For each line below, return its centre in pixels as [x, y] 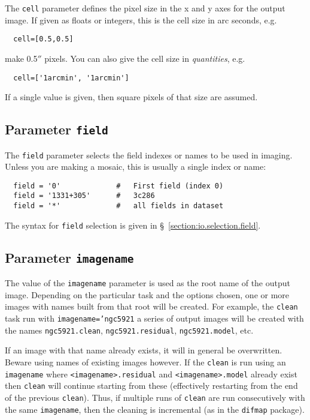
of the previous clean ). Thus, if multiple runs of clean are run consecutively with [155, 397]
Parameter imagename [69, 257]
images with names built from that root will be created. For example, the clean [151, 306]
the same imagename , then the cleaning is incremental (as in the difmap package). [155, 409]
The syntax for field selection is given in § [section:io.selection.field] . [133, 225]
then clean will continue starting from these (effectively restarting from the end [151, 385]
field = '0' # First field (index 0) [118, 186]
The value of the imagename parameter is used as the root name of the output [148, 283]
